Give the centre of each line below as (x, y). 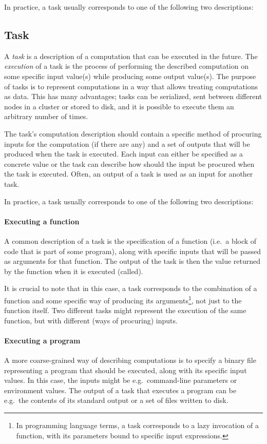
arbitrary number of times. (46, 116)
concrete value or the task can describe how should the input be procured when (129, 163)
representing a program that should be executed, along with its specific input (126, 370)
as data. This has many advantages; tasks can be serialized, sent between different (133, 96)
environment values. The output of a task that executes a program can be (120, 390)
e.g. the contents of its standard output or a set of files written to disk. (116, 400)
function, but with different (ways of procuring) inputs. (91, 320)
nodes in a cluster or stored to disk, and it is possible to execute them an (119, 106)
